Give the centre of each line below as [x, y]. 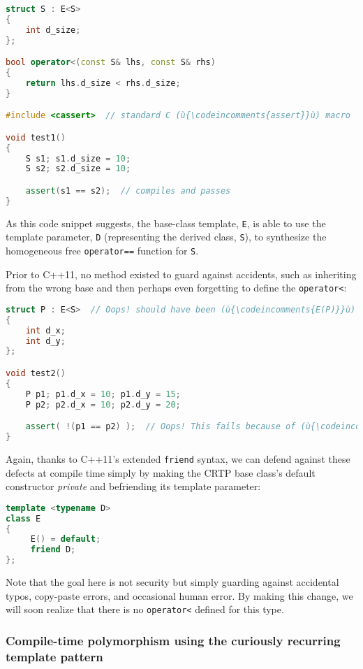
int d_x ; [45, 330]
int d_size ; [53, 30]
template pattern [54, 656]
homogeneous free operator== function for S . [102, 251]
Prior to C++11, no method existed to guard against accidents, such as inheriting [181, 274]
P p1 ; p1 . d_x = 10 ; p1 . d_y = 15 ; [103, 394]
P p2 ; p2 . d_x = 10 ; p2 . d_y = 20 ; [103, 404]
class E [23, 518]
